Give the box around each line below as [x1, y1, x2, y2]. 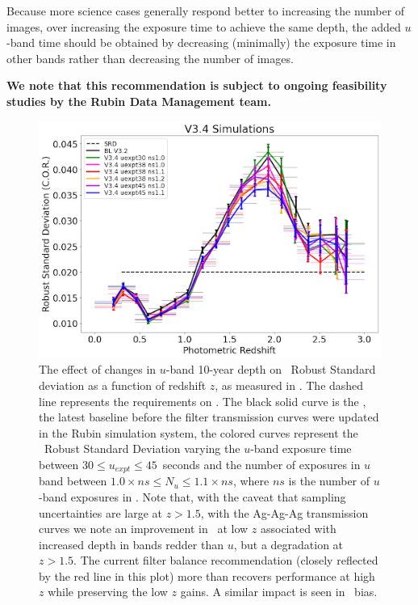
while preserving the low [48, 583, 168, 600]
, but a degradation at [233, 535, 344, 552]
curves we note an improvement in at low [39, 520, 249, 537]
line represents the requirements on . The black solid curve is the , [39, 392, 366, 409]
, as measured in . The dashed [215, 376, 364, 393]
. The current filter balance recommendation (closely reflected [73, 552, 378, 569]
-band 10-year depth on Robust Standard [165, 361, 376, 378]
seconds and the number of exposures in [162, 455, 361, 472]
